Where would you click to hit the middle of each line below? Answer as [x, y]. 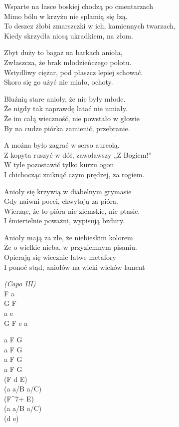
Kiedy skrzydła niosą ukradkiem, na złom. [69, 35]
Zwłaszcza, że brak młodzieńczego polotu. [68, 62]
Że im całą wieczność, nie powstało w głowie [72, 118]
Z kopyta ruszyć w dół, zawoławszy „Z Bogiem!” [78, 154]
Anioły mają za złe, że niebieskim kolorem [69, 237]
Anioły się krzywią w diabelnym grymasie [68, 191]
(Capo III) [20, 284]
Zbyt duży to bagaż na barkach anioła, [63, 52]
